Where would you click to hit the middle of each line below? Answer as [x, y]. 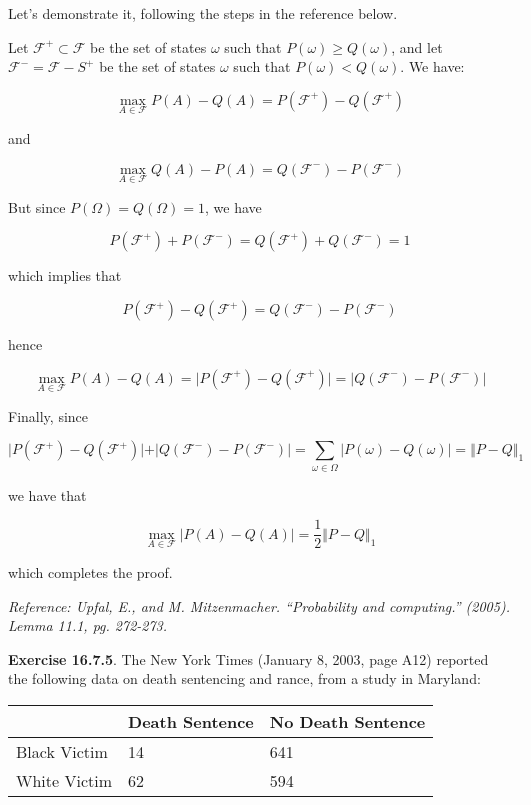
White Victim [64, 780]
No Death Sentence [347, 721]
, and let [417, 46]
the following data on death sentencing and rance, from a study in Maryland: [244, 678]
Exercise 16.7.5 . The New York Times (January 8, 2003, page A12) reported [248, 658]
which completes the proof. [90, 572]
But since [37, 206]
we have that [47, 494]
